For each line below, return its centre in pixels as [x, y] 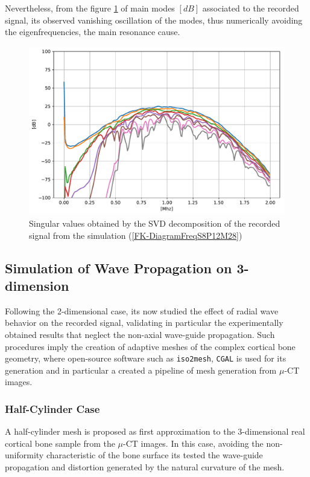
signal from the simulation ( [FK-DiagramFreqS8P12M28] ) [136, 235]
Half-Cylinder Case [52, 408]
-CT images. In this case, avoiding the [193, 443]
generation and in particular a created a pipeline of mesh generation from [141, 370]
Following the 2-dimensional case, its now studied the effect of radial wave [142, 310]
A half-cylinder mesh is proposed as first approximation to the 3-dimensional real [155, 431]
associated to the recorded [251, 8]
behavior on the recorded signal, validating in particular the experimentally [144, 323]
